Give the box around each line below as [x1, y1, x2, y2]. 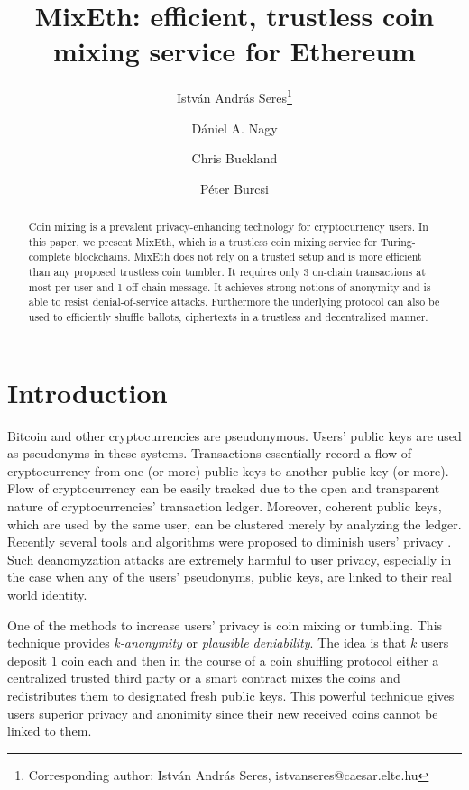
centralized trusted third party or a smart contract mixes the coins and [7, 668, 400, 687]
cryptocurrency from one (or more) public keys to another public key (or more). [7, 461, 449, 480]
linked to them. [7, 721, 92, 740]
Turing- [380, 234, 416, 249]
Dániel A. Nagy [191, 118, 278, 137]
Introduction [7, 373, 168, 410]
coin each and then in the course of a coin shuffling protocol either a [61, 650, 439, 669]
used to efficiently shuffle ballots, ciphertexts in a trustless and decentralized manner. [28, 309, 428, 325]
